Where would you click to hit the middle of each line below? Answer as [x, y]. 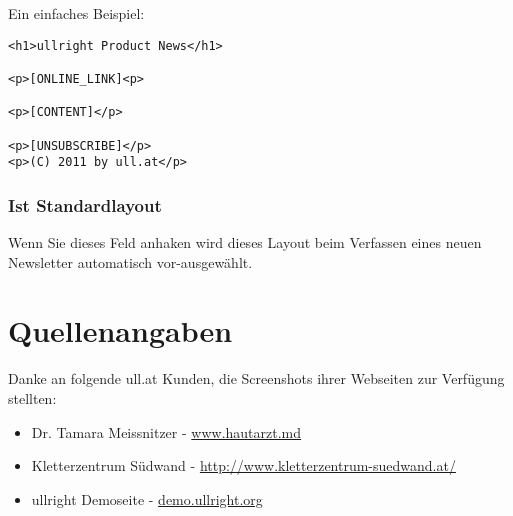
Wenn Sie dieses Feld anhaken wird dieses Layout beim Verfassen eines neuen [245, 242]
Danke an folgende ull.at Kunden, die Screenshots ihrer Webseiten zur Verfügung [256, 378]
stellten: [32, 397]
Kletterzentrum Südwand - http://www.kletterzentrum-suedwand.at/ [243, 465]
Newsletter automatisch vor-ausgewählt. [130, 261]
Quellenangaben [120, 330]
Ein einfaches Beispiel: [76, 13]
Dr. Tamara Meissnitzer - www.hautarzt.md [166, 431]
